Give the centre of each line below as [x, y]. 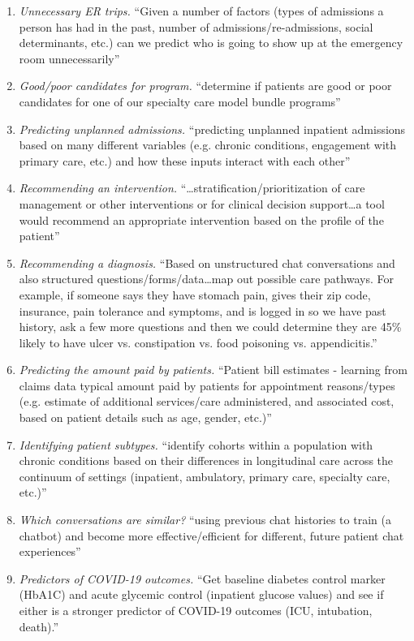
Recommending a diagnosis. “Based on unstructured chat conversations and [207, 262]
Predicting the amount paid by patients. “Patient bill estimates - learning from [213, 370]
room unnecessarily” [69, 58]
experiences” [50, 551]
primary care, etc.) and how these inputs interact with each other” [185, 160]
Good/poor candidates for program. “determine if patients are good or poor [205, 86]
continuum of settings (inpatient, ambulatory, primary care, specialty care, [205, 476]
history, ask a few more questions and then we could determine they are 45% [210, 327]
